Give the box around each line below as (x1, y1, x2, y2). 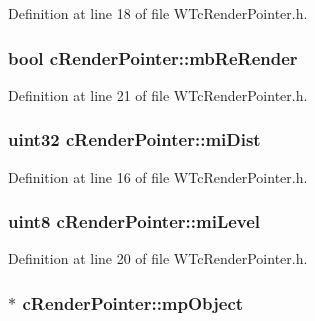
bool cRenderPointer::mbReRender (8, 45, 298, 70)
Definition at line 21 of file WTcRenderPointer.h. (8, 84, 308, 105)
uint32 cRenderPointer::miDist (8, 127, 261, 152)
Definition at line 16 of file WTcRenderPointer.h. (8, 166, 308, 187)
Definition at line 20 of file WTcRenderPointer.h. (8, 248, 308, 269)
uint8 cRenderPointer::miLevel (8, 209, 261, 234)
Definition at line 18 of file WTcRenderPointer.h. (8, 3, 308, 23)
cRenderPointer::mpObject (22, 290, 244, 315)
